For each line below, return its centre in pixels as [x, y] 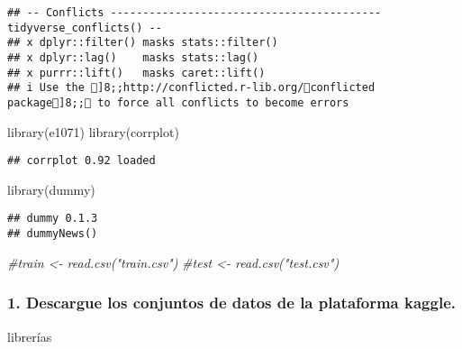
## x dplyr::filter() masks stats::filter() [143, 43]
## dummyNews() [53, 234]
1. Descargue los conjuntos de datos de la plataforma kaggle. [231, 303]
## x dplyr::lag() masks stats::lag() [133, 57]
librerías [30, 336]
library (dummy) [51, 189]
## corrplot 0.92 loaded [82, 161]
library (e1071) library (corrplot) [93, 131]
